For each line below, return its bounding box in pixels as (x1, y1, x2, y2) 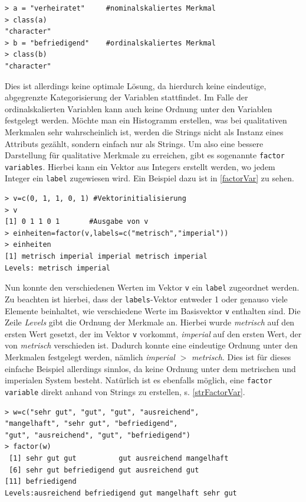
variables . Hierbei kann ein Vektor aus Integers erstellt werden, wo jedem (5, 160, 275, 172)
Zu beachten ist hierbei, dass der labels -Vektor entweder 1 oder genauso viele (5, 292, 288, 305)
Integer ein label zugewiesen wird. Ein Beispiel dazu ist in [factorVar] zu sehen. (5, 172, 294, 184)
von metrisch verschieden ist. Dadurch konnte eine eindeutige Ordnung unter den (5, 339, 298, 351)
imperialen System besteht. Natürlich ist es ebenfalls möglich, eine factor (5, 374, 272, 386)
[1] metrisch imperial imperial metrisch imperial (5, 252, 208, 261)
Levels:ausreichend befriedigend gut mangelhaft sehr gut (5, 488, 237, 497)
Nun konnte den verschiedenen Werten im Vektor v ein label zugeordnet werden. (5, 281, 300, 294)
